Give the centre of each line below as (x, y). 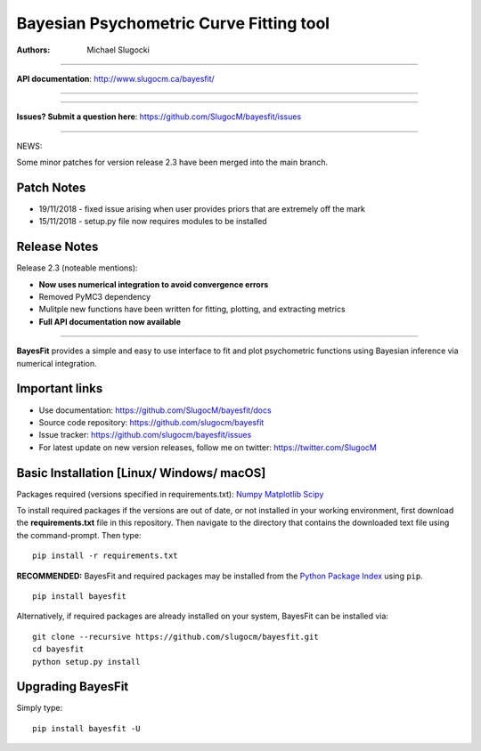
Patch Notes (51, 187)
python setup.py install (86, 662)
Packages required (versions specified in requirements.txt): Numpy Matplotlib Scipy (170, 494)
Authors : (33, 50)
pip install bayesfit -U (86, 728)
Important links (60, 388)
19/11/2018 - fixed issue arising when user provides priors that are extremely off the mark (202, 209)
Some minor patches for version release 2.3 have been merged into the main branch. (172, 162)
